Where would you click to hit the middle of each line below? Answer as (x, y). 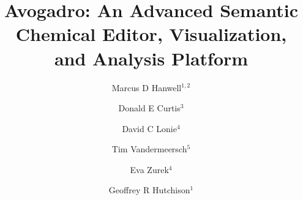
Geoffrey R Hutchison (149, 190)
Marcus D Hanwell (147, 87)
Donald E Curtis (149, 108)
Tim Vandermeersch (149, 149)
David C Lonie (149, 128)
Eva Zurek (149, 169)
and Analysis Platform (151, 58)
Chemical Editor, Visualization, (151, 34)
